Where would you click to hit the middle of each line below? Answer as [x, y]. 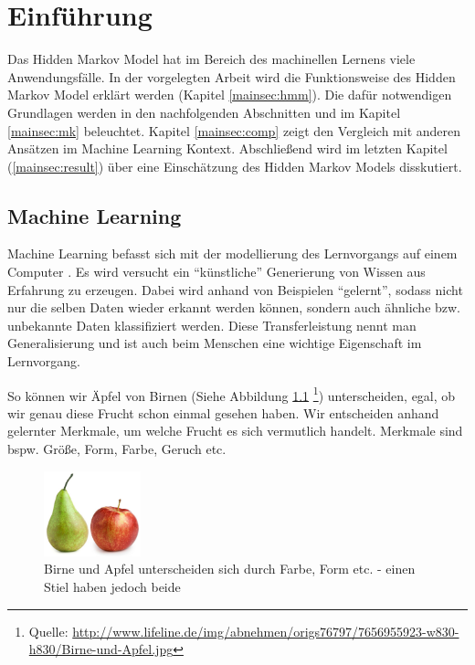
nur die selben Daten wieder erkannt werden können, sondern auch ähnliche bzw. [234, 307]
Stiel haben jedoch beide [112, 587]
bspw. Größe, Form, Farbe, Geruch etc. [117, 449]
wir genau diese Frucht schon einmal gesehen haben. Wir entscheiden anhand [223, 412]
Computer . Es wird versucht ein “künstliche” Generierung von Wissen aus [216, 272]
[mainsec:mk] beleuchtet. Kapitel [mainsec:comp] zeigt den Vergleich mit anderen [234, 130]
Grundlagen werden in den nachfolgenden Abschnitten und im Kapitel [204, 112]
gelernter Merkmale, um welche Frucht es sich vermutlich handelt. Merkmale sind [235, 431]
